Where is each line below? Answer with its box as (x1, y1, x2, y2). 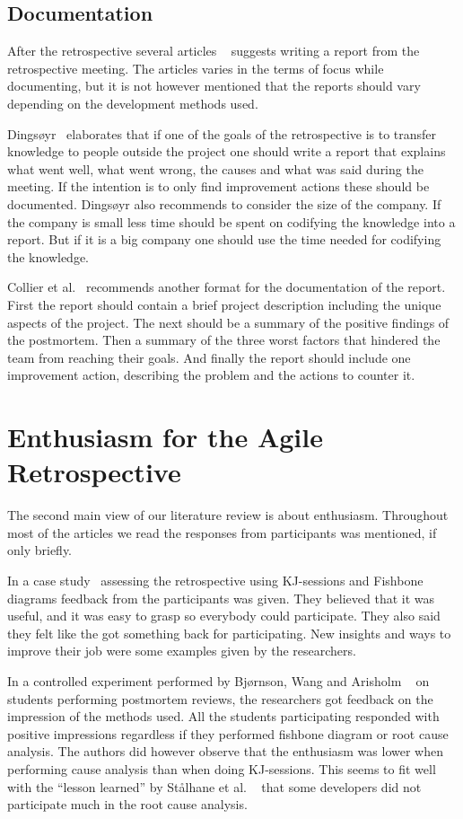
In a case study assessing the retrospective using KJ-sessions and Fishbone (7, 570, 424, 589)
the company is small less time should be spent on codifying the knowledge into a (7, 212, 456, 231)
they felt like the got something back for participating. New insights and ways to (7, 623, 451, 642)
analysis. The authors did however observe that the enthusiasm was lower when (7, 742, 443, 761)
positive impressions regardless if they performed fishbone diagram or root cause (7, 724, 449, 743)
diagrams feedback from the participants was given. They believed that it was (7, 588, 435, 607)
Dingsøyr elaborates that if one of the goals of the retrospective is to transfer (7, 124, 437, 143)
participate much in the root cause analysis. (7, 795, 248, 814)
